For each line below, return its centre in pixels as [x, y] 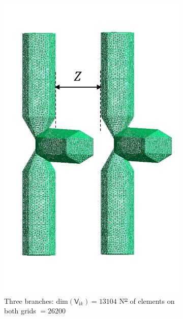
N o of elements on [147, 300]
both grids [20, 311]
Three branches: [29, 300]
